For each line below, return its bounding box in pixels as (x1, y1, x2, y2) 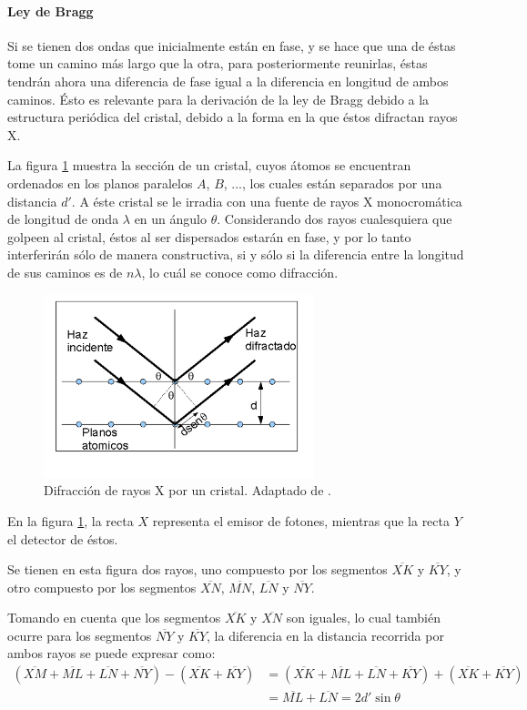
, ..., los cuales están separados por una (223, 173, 442, 192)
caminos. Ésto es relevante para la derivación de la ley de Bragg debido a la (7, 89, 430, 108)
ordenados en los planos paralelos (7, 173, 193, 192)
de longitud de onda (7, 209, 119, 228)
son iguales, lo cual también (286, 608, 441, 627)
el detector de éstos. (7, 529, 118, 548)
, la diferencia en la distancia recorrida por (207, 625, 444, 644)
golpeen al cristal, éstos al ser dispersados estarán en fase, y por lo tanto (7, 227, 411, 246)
